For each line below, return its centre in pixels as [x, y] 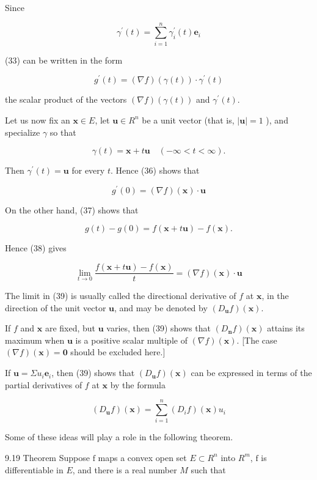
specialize [23, 132]
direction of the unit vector [56, 307]
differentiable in [34, 469]
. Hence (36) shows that [155, 170]
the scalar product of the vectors [66, 99]
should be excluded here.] [118, 352]
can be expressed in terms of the [251, 373]
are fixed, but [70, 328]
